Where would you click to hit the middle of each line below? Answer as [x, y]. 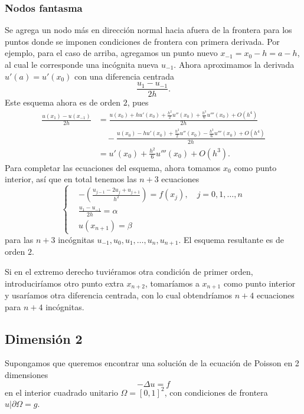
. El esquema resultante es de [231, 239]
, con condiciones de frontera [216, 392]
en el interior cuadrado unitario [61, 392]
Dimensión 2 [44, 338]
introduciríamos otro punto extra [64, 283]
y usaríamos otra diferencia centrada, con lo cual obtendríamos [119, 295]
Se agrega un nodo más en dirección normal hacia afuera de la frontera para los [148, 30]
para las [19, 239]
